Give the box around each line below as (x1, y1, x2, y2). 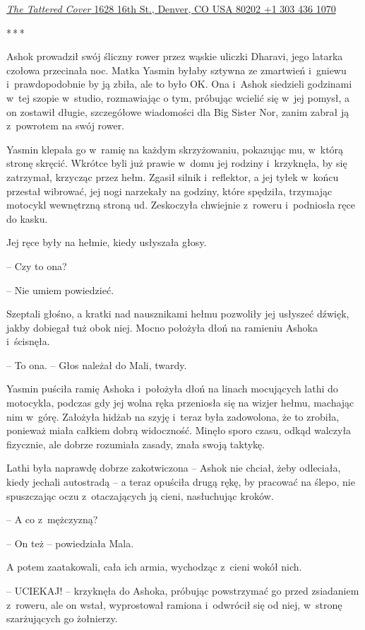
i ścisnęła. (6, 334, 50, 349)
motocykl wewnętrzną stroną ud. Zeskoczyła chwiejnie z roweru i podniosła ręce (6, 197, 355, 212)
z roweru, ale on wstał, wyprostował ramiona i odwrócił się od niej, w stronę (6, 597, 342, 612)
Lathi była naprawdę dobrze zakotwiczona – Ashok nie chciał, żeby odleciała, (6, 460, 341, 475)
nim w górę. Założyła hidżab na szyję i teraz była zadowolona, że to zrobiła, (6, 409, 340, 424)
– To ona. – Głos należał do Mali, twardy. (6, 357, 187, 372)
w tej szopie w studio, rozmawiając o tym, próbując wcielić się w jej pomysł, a (6, 90, 350, 105)
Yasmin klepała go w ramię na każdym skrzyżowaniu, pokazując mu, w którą (6, 141, 344, 156)
